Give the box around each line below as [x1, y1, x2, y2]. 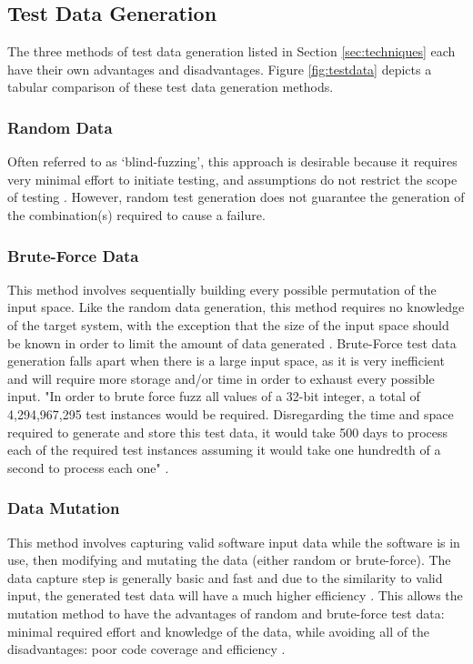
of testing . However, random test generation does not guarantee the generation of [7, 187, 465, 206]
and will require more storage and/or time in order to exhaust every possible [7, 368, 435, 387]
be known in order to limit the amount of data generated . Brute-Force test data [7, 333, 457, 352]
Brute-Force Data [7, 244, 139, 267]
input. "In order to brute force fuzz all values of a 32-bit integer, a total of [7, 387, 420, 406]
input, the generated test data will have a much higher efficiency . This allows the [7, 586, 463, 605]
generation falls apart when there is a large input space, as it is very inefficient [7, 351, 445, 370]
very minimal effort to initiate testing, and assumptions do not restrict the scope [7, 169, 458, 188]
